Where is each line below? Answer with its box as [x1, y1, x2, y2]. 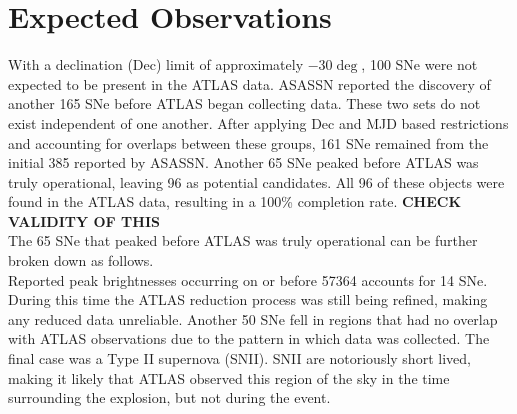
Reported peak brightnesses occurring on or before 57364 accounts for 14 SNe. [8, 269, 488, 290]
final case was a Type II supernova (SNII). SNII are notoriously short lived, [8, 348, 471, 369]
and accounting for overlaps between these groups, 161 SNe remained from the [8, 132, 489, 153]
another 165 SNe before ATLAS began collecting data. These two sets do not [8, 93, 481, 114]
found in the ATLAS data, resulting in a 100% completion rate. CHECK [8, 191, 462, 212]
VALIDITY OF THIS [8, 210, 160, 231]
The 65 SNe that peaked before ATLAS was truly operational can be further [8, 230, 478, 251]
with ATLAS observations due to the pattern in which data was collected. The [8, 328, 490, 349]
